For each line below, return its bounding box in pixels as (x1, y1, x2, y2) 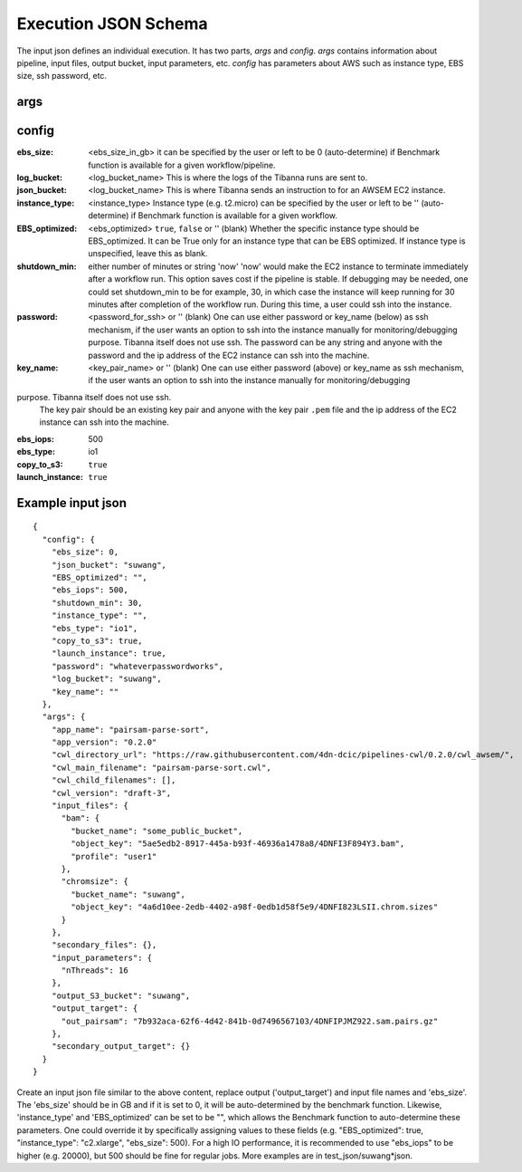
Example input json (16, 495, 127, 511)
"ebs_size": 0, (51, 547, 119, 557)
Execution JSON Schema (16, 14, 208, 34)
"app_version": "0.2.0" (51, 737, 157, 747)
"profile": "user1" (71, 851, 157, 861)
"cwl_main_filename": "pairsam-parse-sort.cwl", (51, 762, 271, 773)
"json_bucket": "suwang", (51, 560, 167, 570)
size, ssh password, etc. (16, 71, 108, 82)
